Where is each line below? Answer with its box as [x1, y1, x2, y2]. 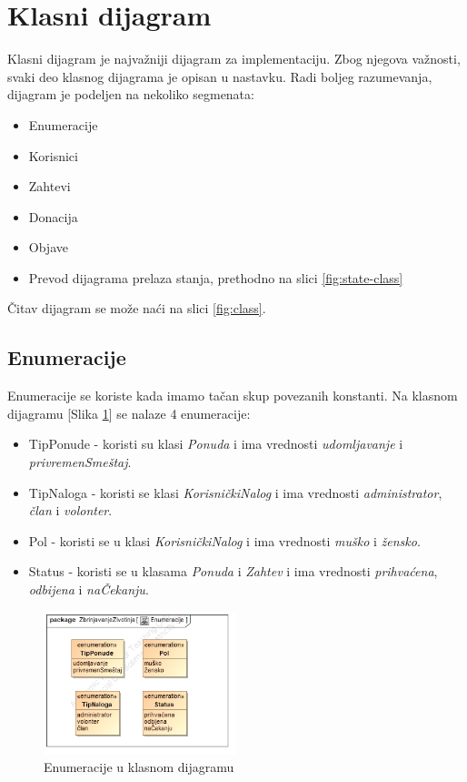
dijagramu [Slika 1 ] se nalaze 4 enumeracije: [7, 403, 251, 422]
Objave [28, 238, 68, 257]
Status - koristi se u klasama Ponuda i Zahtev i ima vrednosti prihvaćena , [28, 562, 438, 581]
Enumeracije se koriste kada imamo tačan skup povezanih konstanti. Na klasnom [7, 386, 458, 405]
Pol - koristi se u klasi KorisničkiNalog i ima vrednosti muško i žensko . [28, 531, 421, 550]
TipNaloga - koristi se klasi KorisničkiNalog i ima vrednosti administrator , [28, 482, 442, 502]
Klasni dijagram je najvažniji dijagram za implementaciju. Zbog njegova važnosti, [7, 49, 461, 68]
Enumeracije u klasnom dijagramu [44, 757, 234, 777]
